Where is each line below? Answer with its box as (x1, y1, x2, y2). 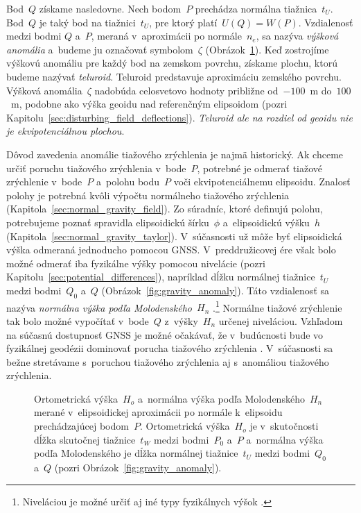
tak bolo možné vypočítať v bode (6, 313, 149, 328)
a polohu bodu (96, 174, 160, 189)
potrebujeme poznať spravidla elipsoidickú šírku (6, 215, 209, 229)
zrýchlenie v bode (6, 174, 82, 189)
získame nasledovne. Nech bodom (39, 1, 182, 15)
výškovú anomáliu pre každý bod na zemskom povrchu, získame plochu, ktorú (6, 56, 337, 70)
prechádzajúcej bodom (34, 419, 129, 433)
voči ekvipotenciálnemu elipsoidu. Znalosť (173, 174, 351, 189)
